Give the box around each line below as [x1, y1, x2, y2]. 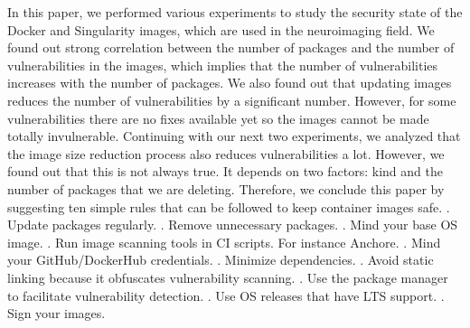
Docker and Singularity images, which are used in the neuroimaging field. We [7, 20, 435, 39]
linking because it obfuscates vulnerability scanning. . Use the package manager [7, 267, 448, 286]
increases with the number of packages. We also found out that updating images [7, 73, 452, 92]
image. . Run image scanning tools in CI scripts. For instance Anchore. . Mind [7, 232, 441, 251]
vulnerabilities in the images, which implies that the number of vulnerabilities [7, 55, 438, 74]
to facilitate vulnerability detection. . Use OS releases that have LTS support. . [7, 286, 445, 305]
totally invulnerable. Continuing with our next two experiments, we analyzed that [7, 127, 461, 145]
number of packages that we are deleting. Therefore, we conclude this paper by [7, 179, 445, 198]
